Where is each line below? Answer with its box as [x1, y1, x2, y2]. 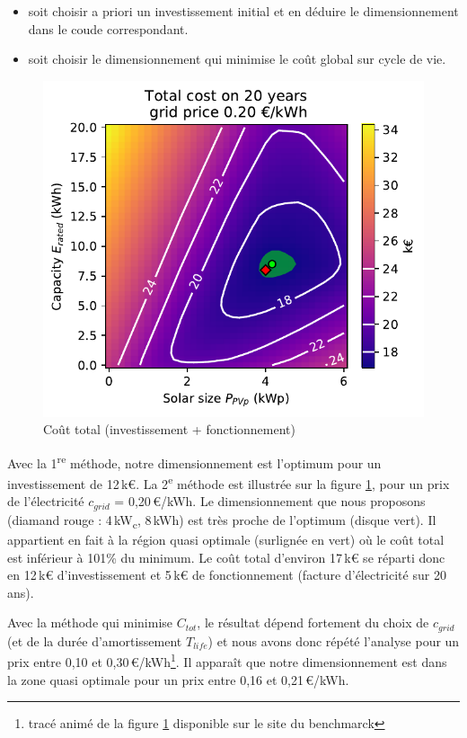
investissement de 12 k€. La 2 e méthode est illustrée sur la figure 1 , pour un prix [7, 472, 450, 493]
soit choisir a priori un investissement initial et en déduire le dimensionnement [28, 2, 459, 20]
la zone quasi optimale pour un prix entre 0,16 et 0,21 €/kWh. [7, 670, 349, 689]
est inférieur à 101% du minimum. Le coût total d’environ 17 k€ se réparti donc [7, 547, 445, 566]
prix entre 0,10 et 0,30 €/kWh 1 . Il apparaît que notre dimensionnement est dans [7, 650, 447, 671]
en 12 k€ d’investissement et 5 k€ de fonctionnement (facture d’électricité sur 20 [7, 565, 446, 584]
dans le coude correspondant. [28, 19, 189, 38]
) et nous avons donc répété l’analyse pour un [207, 631, 460, 650]
